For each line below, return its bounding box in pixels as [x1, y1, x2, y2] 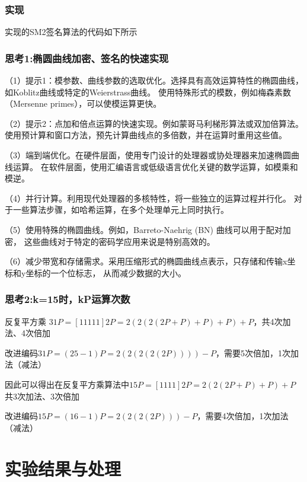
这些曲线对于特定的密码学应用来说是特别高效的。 [24, 235, 215, 247]
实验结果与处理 [5, 456, 121, 480]
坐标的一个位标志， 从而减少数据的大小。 [25, 266, 187, 279]
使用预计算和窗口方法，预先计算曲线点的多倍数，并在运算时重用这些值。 [5, 129, 287, 141]
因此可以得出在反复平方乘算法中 [5, 378, 129, 390]
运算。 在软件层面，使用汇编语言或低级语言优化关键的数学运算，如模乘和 [12, 160, 298, 173]
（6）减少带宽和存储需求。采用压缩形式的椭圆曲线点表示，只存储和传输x [5, 255, 287, 267]
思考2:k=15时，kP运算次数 [5, 292, 130, 307]
